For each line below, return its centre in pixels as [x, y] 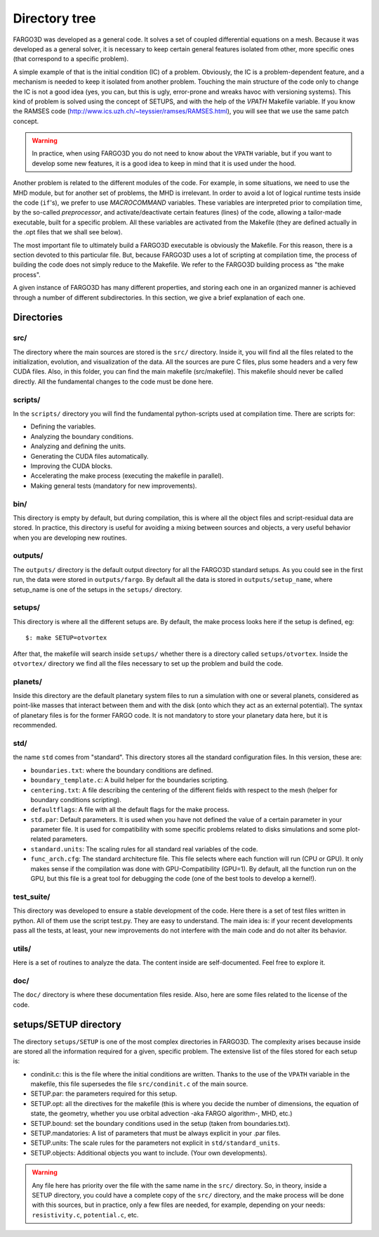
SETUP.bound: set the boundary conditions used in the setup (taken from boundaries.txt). [160, 1123]
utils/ [22, 949]
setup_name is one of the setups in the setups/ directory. [98, 589]
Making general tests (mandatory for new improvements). [114, 486]
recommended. [35, 725]
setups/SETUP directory [67, 1025]
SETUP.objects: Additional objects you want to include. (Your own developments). [149, 1153]
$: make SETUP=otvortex [66, 638]
